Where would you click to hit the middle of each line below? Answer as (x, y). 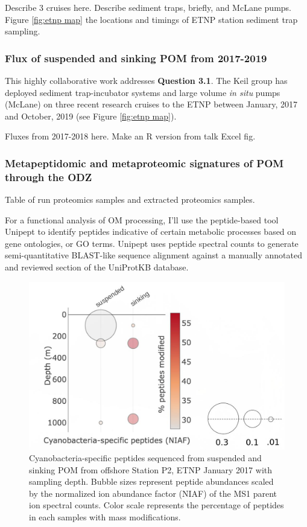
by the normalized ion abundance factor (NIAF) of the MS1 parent (153, 493)
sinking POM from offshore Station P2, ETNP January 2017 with (151, 469)
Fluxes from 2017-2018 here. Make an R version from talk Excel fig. (130, 136)
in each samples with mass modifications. (105, 517)
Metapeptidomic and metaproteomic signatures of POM (144, 163)
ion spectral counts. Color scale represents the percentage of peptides (157, 505)
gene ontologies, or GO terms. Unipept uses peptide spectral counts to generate (152, 243)
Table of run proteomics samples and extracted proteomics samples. (130, 200)
